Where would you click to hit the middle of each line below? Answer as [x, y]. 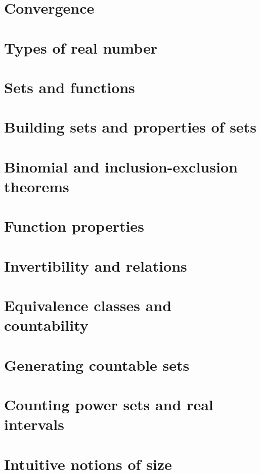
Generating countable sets [97, 364]
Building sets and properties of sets [130, 127]
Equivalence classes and [88, 305]
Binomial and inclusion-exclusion [121, 166]
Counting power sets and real [109, 404]
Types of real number [81, 47]
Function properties [74, 226]
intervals [34, 424]
